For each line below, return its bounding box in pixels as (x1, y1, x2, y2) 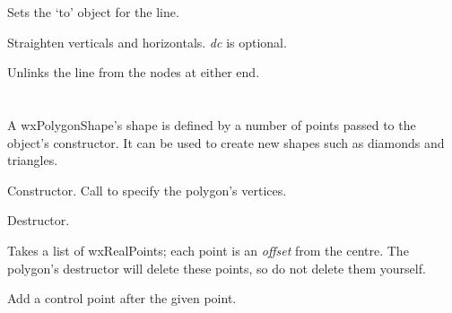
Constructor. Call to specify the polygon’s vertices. (7, 180, 287, 199)
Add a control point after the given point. (7, 289, 237, 308)
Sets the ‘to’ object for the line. (7, 3, 179, 21)
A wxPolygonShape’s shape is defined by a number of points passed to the (7, 115, 416, 134)
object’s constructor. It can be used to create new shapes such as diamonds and (7, 133, 445, 152)
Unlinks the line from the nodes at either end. (7, 63, 260, 82)
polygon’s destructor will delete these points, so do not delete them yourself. (7, 258, 426, 277)
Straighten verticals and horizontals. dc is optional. (7, 32, 287, 51)
